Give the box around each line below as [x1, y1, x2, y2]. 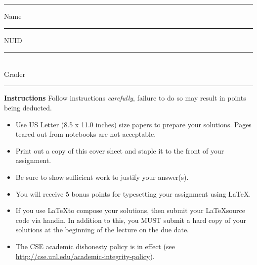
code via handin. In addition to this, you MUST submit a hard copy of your [15, 214, 246, 225]
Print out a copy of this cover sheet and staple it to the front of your [15, 145, 224, 156]
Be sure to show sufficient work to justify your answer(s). [15, 171, 189, 182]
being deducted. [4, 102, 52, 112]
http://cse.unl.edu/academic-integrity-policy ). [15, 251, 155, 261]
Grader [4, 68, 25, 79]
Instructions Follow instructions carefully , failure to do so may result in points [4, 93, 246, 103]
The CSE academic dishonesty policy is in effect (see [15, 241, 175, 251]
